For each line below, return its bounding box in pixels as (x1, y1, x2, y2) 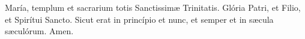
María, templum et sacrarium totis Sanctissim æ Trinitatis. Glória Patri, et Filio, (5, 1, 301, 13)
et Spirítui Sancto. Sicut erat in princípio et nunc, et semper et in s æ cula (5, 13, 274, 25)
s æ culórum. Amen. (5, 25, 74, 37)
